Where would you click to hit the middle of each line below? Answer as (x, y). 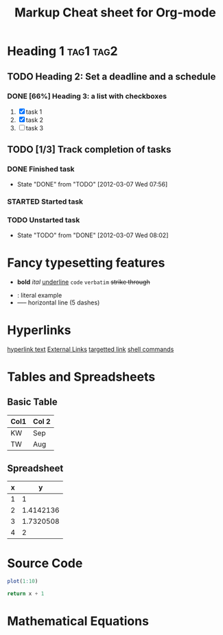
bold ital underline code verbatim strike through (83, 282)
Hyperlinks (39, 330)
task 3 (34, 128)
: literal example (39, 295)
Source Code (45, 563)
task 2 (34, 120)
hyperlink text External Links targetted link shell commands (91, 349)
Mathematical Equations (78, 621)
